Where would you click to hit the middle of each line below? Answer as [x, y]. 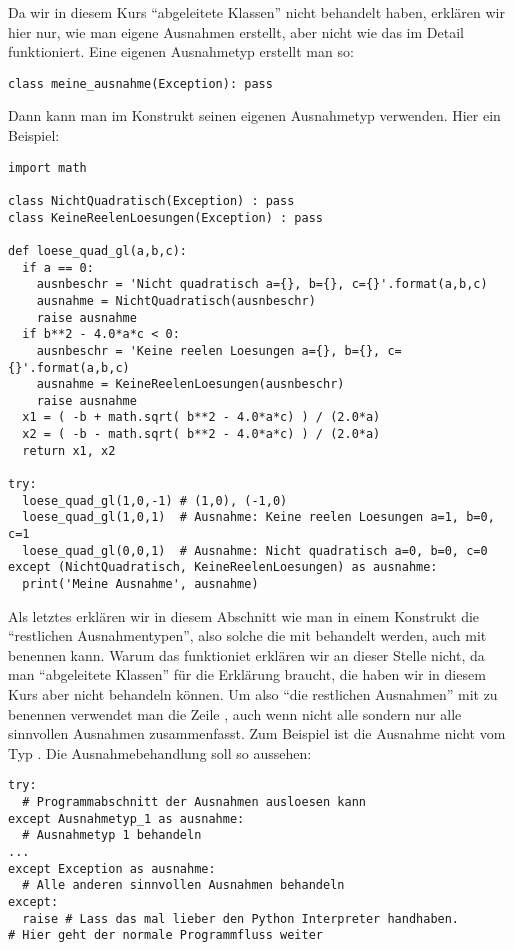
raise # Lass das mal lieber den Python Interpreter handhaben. [241, 918]
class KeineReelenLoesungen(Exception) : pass [165, 217]
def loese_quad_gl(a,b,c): [97, 250]
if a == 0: [58, 267]
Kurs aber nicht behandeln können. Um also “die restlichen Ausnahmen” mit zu [253, 694]
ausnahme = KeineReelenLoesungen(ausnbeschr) [190, 384]
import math [47, 167]
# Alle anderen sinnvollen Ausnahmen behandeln [183, 885]
